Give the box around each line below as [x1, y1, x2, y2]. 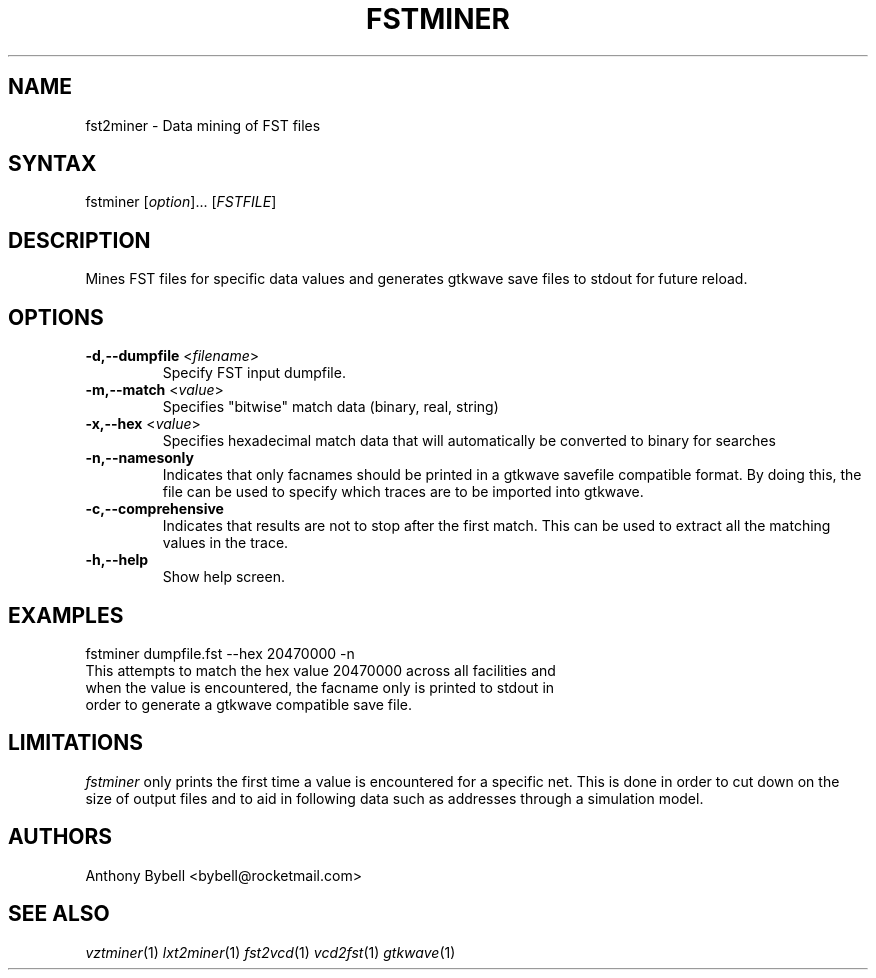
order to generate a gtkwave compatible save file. [85, 695, 413, 713]
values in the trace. [162, 534, 289, 552]
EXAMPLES [8, 602, 124, 628]
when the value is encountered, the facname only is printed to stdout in [85, 678, 555, 696]
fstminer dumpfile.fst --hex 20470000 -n [85, 644, 355, 662]
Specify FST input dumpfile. [162, 364, 346, 382]
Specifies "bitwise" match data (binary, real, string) [162, 398, 499, 416]
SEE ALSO [8, 901, 110, 927]
